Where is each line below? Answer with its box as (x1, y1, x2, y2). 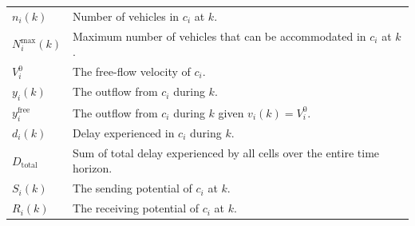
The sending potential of (73, 180, 192, 196)
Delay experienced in (73, 124, 175, 141)
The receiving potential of (73, 200, 199, 216)
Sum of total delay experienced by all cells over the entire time (73, 144, 380, 161)
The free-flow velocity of (73, 63, 191, 80)
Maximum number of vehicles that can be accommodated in (73, 27, 366, 44)
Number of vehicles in (73, 7, 180, 24)
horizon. (73, 160, 113, 176)
